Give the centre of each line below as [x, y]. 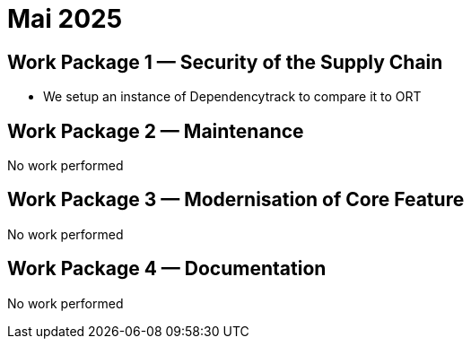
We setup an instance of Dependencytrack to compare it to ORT [232, 97]
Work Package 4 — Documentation [167, 269]
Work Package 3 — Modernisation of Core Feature [236, 200]
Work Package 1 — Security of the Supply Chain [225, 62]
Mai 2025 [65, 19]
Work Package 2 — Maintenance [156, 131]
